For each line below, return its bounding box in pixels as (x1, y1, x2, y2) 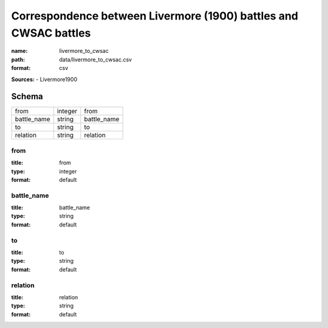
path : (11, 55, 26, 63)
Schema (11, 91, 44, 102)
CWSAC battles (11, 26, 91, 40)
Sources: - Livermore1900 (11, 75, 78, 83)
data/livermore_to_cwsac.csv (59, 55, 132, 63)
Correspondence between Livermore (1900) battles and (11, 9, 299, 23)
